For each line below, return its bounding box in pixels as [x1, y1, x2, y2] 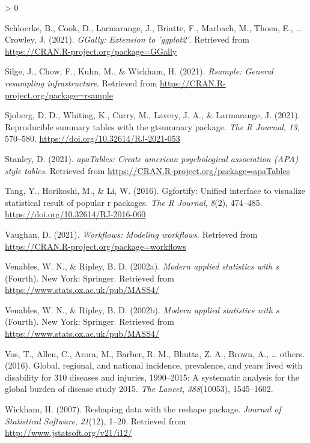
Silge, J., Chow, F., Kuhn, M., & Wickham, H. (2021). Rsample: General [5, 65, 273, 77]
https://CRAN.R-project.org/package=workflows [5, 240, 186, 252]
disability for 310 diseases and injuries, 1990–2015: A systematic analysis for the [5, 370, 300, 383]
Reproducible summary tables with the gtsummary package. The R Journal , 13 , [5, 120, 300, 133]
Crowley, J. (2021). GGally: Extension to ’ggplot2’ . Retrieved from [5, 33, 249, 46]
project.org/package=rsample [5, 88, 113, 101]
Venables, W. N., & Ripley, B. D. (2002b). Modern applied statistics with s [5, 303, 279, 316]
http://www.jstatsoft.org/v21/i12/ [5, 426, 132, 439]
